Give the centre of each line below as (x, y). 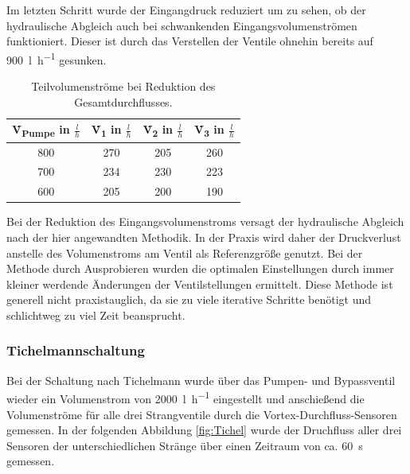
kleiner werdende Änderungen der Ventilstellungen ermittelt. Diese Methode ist (200, 284)
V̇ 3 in (209, 130)
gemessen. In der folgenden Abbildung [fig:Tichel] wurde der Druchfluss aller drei (204, 430)
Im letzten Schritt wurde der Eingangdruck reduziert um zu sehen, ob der (186, 10)
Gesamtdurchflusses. (123, 101)
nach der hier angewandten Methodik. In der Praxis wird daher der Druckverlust (204, 237)
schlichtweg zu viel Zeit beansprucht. (96, 315)
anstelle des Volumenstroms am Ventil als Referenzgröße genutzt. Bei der (185, 253)
